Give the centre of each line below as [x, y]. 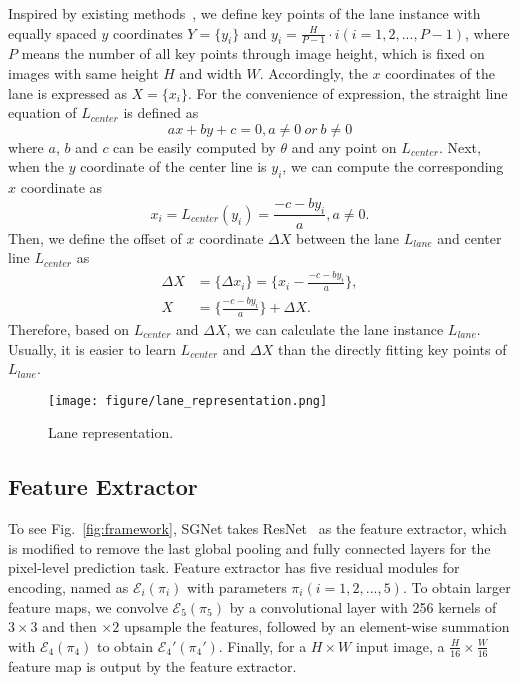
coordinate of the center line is [173, 166]
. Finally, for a [262, 645]
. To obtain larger [456, 587]
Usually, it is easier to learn [92, 348]
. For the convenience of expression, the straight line [348, 92]
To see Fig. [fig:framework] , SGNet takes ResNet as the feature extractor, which [257, 528]
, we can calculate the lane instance [335, 329]
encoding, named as [68, 587]
